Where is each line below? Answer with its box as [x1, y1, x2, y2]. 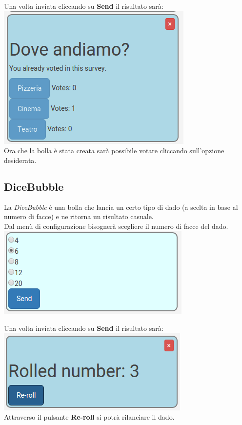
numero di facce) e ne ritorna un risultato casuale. [4, 211, 154, 222]
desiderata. [4, 155, 37, 165]
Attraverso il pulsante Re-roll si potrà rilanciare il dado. [4, 412, 175, 422]
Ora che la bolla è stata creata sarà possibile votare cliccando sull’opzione [4, 145, 224, 156]
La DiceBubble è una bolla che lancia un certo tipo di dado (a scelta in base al [4, 202, 238, 212]
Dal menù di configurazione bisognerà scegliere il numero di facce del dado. [4, 221, 228, 231]
